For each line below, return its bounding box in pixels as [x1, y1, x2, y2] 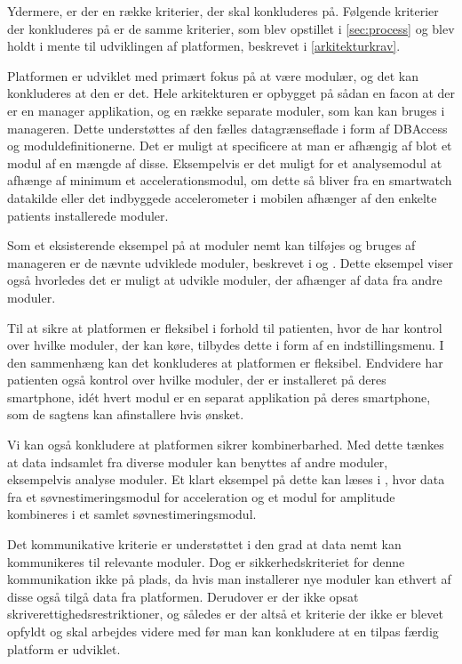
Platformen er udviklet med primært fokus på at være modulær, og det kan [7, 66, 418, 85]
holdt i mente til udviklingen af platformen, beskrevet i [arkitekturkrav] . [7, 36, 401, 55]
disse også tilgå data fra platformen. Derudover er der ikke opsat [7, 587, 359, 605]
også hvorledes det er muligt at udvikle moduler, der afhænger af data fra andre [7, 271, 442, 289]
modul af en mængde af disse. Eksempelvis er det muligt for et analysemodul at [7, 153, 442, 172]
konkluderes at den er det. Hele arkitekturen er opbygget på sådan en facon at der [7, 84, 455, 102]
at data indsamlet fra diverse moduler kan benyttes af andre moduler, [7, 452, 388, 471]
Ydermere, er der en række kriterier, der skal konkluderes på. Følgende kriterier [7, 2, 439, 20]
